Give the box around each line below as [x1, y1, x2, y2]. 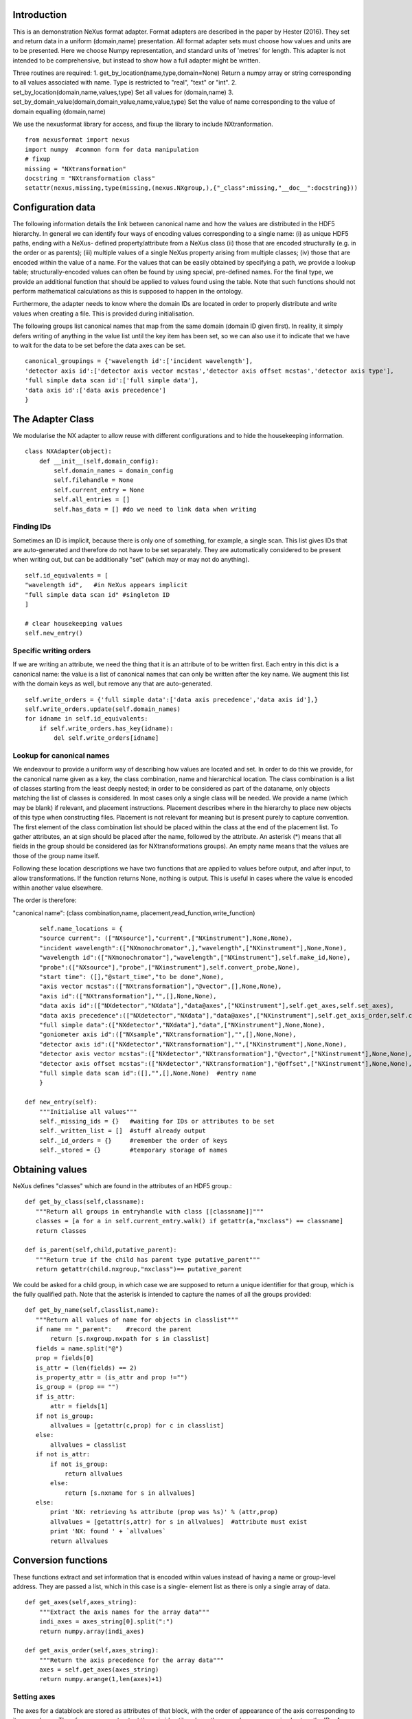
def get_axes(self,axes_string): [25, 1599, 137, 1606]
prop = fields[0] [35, 1355, 94, 1362]
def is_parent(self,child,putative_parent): [25, 1246, 178, 1254]
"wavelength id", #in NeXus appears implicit [25, 581, 188, 589]
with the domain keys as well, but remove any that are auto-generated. [12, 679, 213, 688]
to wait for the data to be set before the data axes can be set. [12, 341, 186, 349]
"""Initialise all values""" [38, 1108, 137, 1115]
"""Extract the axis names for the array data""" [38, 1608, 209, 1616]
